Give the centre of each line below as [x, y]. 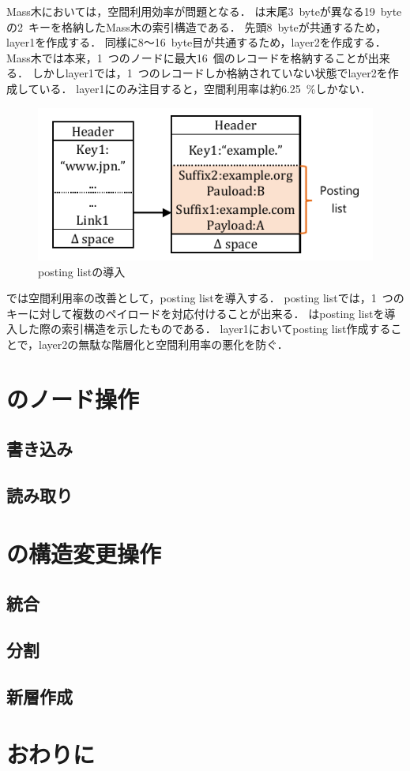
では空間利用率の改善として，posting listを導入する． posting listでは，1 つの [205, 298]
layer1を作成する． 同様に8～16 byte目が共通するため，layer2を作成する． [196, 42]
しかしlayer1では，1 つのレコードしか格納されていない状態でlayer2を [210, 73]
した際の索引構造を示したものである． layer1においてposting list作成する [204, 329]
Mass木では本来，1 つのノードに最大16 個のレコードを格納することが [187, 57]
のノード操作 [73, 398]
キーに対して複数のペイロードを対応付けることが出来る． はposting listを [196, 313]
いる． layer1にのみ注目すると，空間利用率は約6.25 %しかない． [205, 88]
